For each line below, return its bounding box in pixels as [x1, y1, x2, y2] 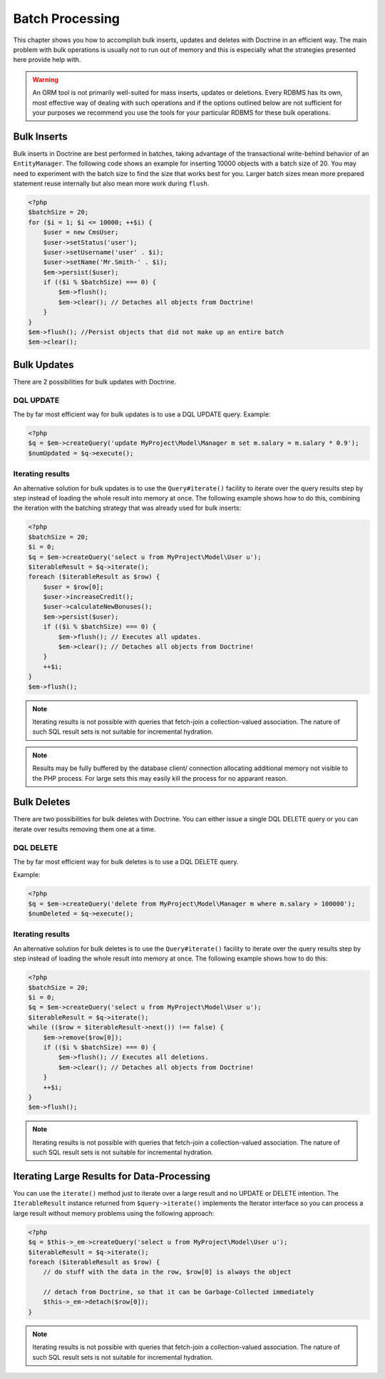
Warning [32, 75, 58, 83]
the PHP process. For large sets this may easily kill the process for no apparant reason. [32, 774, 288, 782]
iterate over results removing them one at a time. [13, 824, 156, 834]
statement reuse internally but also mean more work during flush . [13, 179, 210, 188]
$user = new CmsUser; [43, 228, 119, 237]
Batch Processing [13, 11, 120, 26]
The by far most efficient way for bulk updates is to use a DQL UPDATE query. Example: [13, 410, 271, 419]
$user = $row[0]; [43, 583, 104, 591]
